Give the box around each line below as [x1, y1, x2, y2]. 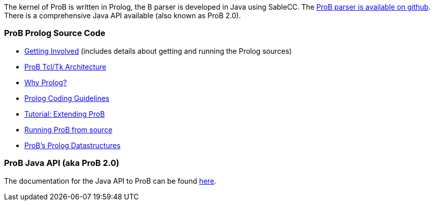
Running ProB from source [24, 125, 113, 134]
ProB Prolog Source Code [4, 28, 105, 39]
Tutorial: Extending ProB [24, 109, 105, 118]
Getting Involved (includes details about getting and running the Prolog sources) [24, 46, 292, 55]
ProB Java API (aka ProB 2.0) [4, 158, 120, 168]
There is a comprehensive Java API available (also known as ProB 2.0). [4, 11, 241, 20]
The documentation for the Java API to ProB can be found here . [4, 176, 216, 185]
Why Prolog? [24, 78, 67, 87]
